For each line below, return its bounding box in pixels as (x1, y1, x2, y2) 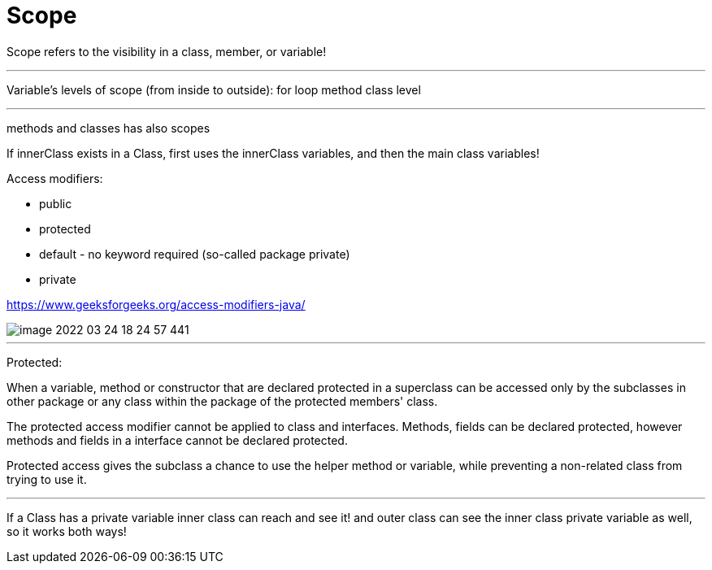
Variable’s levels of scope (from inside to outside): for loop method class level (7, 82, 421, 97)
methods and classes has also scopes (7, 120, 211, 135)
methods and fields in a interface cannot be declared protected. (7, 433, 348, 447)
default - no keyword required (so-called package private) (39, 246, 350, 261)
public (39, 196, 72, 211)
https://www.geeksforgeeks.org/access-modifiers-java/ (7, 297, 306, 311)
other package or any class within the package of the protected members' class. (7, 394, 438, 408)
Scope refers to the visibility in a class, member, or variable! (7, 44, 327, 59)
